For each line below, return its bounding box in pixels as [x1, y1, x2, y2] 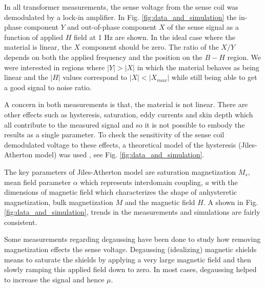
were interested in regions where [4, 61, 105, 72]
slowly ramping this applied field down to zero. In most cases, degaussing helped [4, 264, 257, 275]
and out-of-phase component [67, 22, 157, 32]
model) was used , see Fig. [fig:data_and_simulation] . [34, 149, 205, 160]
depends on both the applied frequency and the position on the [4, 51, 202, 62]
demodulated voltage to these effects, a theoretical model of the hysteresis [4, 139, 236, 150]
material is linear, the [4, 42, 72, 52]
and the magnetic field [125, 196, 195, 207]
